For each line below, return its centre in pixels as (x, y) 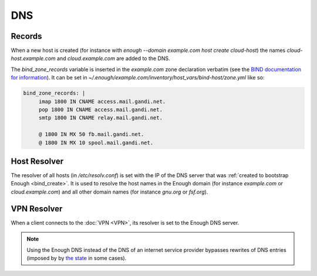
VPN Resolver (37, 209)
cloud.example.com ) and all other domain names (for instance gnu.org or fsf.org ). (109, 192)
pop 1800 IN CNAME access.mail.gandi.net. (100, 110)
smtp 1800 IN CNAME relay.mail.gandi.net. (100, 118)
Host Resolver (37, 161)
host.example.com (33, 58)
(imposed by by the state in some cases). (77, 258)
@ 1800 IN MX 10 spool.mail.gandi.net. (96, 142)
